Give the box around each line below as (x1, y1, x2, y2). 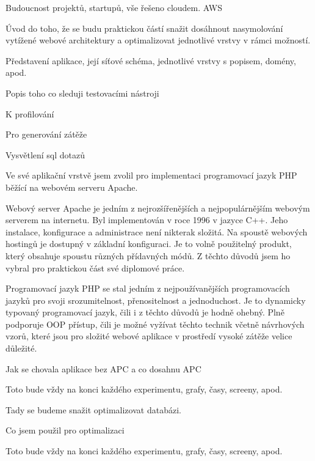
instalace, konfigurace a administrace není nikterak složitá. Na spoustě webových (5, 225, 308, 238)
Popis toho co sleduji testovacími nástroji (5, 86, 159, 99)
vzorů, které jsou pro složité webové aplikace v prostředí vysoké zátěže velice (5, 330, 292, 342)
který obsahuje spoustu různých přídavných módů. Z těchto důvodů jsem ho (5, 249, 291, 262)
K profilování (5, 107, 54, 120)
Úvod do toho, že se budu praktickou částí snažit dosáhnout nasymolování (5, 21, 283, 34)
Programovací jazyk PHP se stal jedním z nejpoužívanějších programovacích (5, 282, 290, 295)
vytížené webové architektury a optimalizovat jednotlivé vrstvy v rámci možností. (5, 34, 311, 46)
